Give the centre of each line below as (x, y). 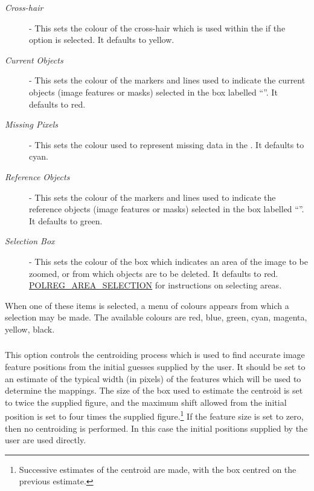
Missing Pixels (31, 124)
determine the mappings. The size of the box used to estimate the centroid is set (154, 390)
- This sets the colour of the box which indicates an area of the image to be (168, 261)
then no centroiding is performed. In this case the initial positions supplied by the (156, 428)
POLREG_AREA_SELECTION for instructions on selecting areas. (155, 285)
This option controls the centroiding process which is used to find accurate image (155, 355)
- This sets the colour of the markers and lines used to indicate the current (167, 80)
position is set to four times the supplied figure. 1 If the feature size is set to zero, (154, 415)
